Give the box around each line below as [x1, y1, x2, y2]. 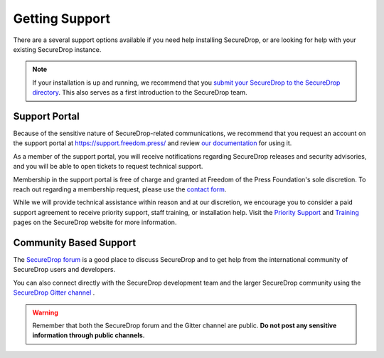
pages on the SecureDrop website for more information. [13, 218, 177, 227]
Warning [32, 308, 58, 317]
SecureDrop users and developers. [13, 265, 116, 274]
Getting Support [13, 11, 110, 26]
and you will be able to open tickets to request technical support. [13, 162, 203, 171]
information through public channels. [32, 331, 145, 339]
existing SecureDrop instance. [13, 45, 102, 53]
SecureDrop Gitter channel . [13, 288, 95, 297]
